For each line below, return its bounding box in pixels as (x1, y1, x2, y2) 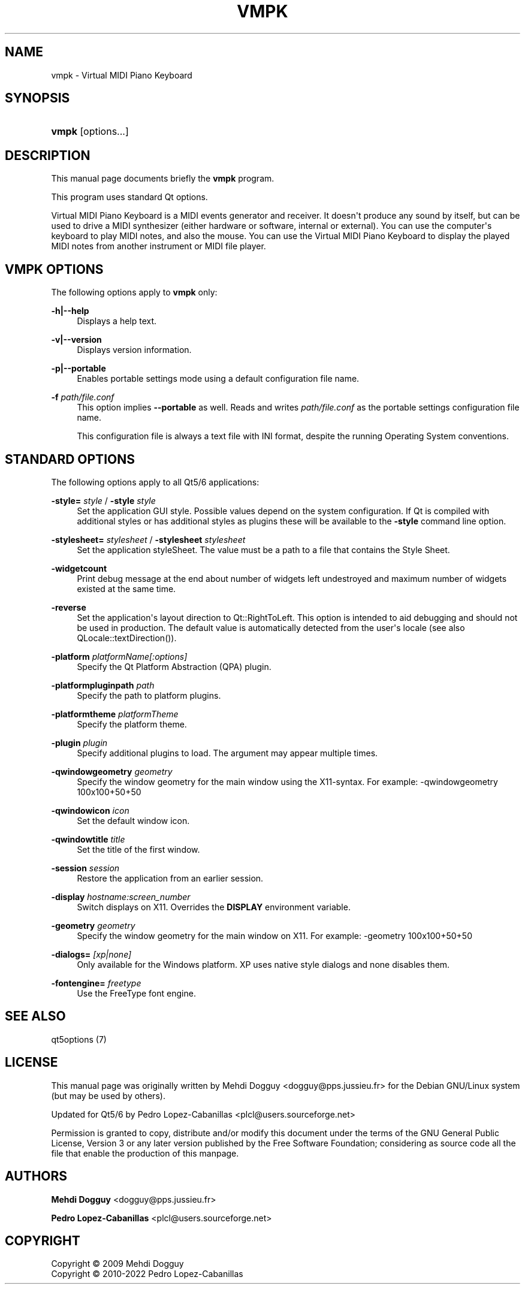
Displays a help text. (77, 316, 157, 327)
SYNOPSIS (5, 90, 70, 106)
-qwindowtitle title (51, 834, 125, 844)
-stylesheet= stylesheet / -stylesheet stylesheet (51, 534, 246, 545)
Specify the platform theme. (77, 719, 187, 729)
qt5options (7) (51, 1034, 107, 1045)
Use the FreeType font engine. (77, 988, 196, 998)
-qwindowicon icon (51, 805, 129, 816)
